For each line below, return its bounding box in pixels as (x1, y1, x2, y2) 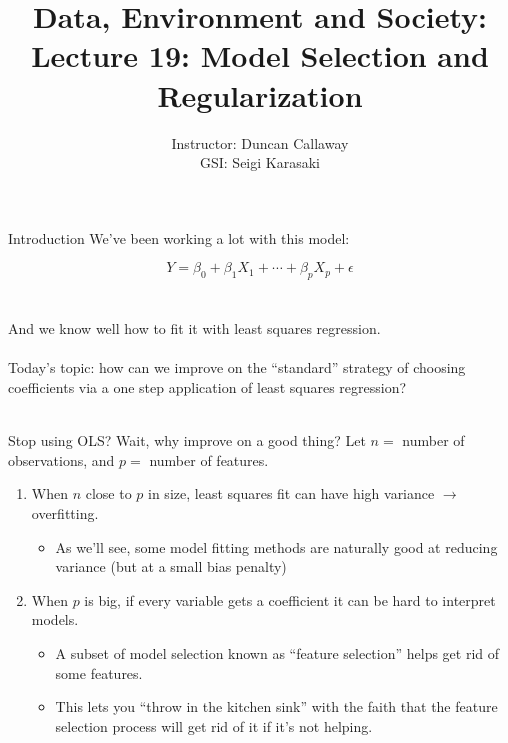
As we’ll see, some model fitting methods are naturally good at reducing (55, 536, 498, 557)
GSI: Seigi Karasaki (199, 152, 320, 173)
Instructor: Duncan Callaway (171, 132, 349, 153)
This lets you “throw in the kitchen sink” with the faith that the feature (55, 696, 498, 717)
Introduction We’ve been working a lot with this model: (8, 227, 350, 248)
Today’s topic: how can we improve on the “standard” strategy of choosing (8, 357, 466, 378)
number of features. (149, 449, 269, 470)
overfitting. (31, 503, 99, 524)
